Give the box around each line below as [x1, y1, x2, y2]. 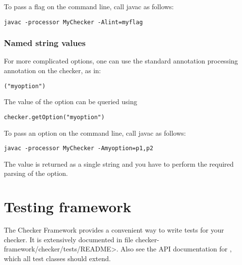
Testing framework [4, 197, 131, 217]
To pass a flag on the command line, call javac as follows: [4, 1, 174, 11]
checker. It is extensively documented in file [4, 234, 133, 244]
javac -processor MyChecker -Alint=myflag [4, 18, 143, 26]
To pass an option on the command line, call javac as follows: [4, 127, 186, 138]
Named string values [4, 37, 86, 49]
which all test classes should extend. [4, 253, 111, 263]
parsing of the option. [4, 168, 68, 178]
